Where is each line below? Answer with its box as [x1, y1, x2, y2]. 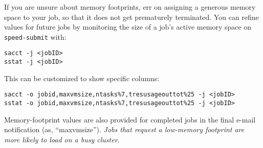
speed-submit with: [4, 31, 67, 42]
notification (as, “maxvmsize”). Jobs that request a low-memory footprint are [4, 124, 245, 135]
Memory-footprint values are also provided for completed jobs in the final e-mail [4, 114, 256, 125]
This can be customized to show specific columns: [4, 72, 160, 83]
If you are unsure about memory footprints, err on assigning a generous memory [4, 2, 256, 12]
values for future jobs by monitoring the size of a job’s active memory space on [4, 21, 252, 32]
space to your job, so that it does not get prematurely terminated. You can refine [4, 11, 259, 22]
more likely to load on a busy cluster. [4, 134, 120, 144]
